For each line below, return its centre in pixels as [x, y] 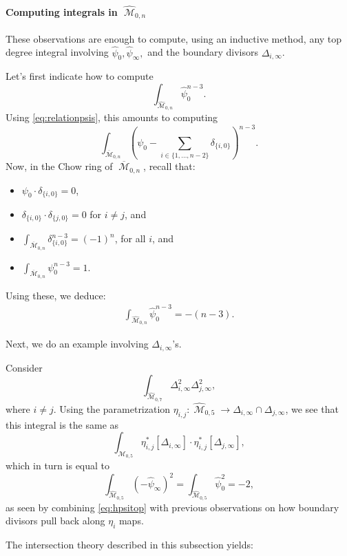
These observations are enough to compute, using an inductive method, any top [174, 38]
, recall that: [169, 166]
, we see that [312, 408]
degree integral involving [57, 52]
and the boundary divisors [203, 52]
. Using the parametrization [112, 408]
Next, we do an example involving [77, 344]
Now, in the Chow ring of [59, 166]
